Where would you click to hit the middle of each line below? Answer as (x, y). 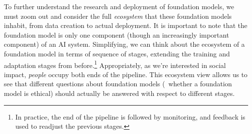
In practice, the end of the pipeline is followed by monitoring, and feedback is (130, 116)
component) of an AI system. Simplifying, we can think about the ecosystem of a (124, 44)
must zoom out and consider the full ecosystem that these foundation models (118, 16)
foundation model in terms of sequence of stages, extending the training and (117, 53)
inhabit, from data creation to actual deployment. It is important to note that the (126, 25)
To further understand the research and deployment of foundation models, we (119, 6)
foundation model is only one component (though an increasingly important (117, 34)
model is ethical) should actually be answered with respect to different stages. (119, 93)
